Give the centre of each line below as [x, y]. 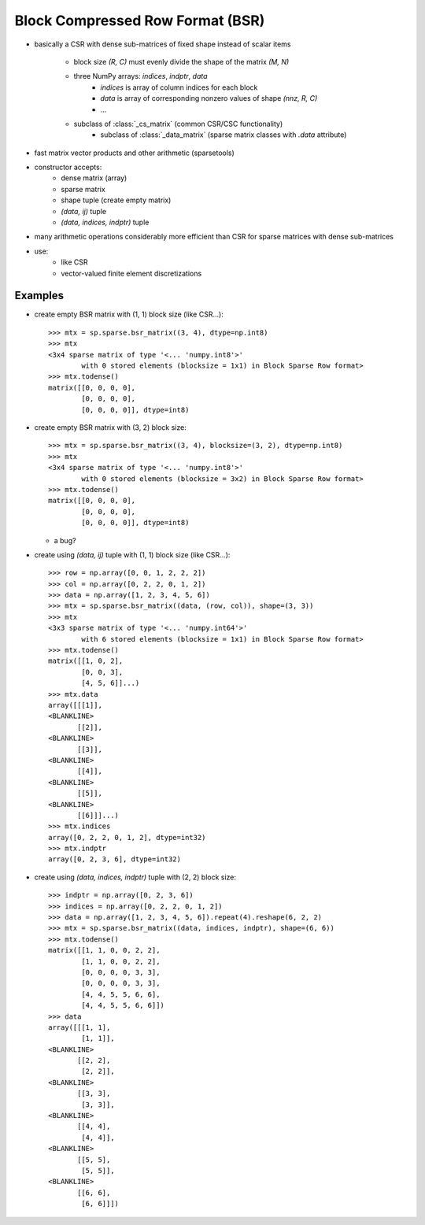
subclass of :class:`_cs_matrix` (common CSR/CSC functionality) [178, 124]
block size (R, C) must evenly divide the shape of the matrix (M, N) [181, 61]
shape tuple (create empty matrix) [116, 200]
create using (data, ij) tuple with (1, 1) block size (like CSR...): [132, 554]
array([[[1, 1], [79, 1027]
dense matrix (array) [94, 178]
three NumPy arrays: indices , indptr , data [140, 76]
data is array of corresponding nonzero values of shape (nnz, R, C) [209, 98]
